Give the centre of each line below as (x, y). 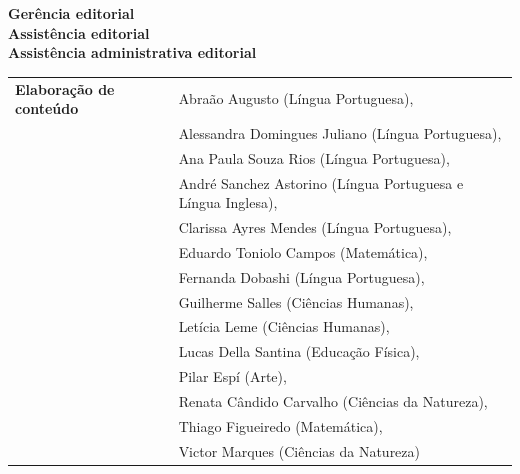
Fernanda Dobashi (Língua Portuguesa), (301, 276)
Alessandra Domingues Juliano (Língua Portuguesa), (340, 132)
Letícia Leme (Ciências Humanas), (284, 326)
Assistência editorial (79, 32)
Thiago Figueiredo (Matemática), (280, 425)
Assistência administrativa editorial (132, 52)
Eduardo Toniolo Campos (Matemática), (303, 251)
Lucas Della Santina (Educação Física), (299, 351)
